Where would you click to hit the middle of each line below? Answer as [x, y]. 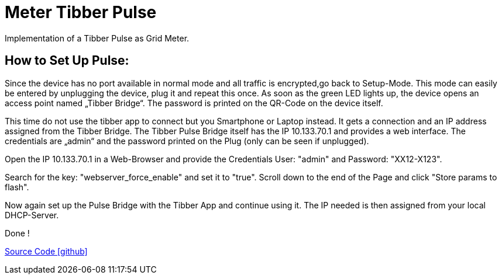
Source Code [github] [46, 251]
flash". [17, 187]
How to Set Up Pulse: [67, 61]
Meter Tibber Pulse [81, 12]
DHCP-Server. [32, 215]
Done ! [17, 233]
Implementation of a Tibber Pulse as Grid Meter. [97, 38]
